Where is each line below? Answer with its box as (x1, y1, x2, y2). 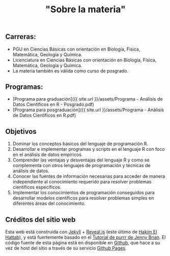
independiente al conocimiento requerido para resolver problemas (12, 179, 152, 185)
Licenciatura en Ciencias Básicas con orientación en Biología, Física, (12, 57, 157, 63)
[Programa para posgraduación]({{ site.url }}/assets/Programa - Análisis (12, 107, 164, 113)
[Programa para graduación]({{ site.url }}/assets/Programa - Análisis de (12, 96, 163, 102)
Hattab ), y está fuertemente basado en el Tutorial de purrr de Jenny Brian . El (5, 234, 166, 241)
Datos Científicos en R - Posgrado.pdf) (12, 101, 94, 108)
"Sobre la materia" (45, 4, 126, 15)
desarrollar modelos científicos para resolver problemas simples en (12, 195, 154, 201)
